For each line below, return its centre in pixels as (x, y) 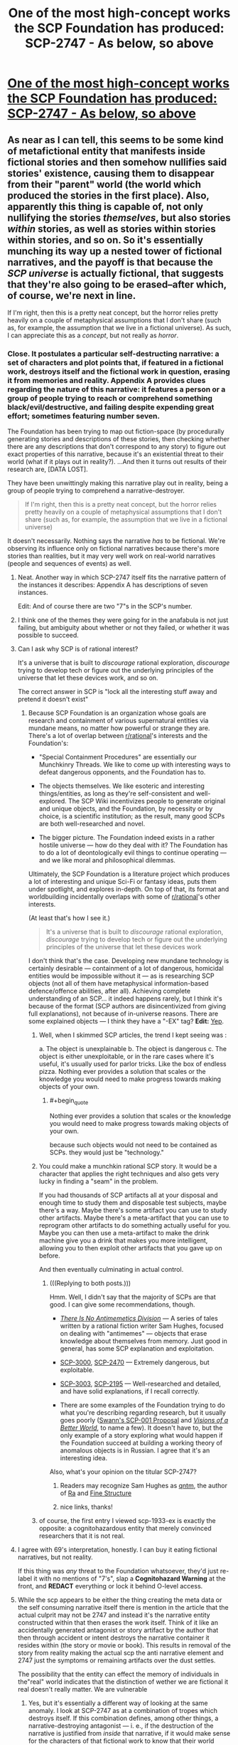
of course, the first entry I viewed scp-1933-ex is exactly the (127, 1521)
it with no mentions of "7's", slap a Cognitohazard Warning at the (130, 1578)
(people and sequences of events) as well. (69, 564)
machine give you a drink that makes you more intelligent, (123, 1240)
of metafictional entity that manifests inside (107, 151)
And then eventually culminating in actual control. (111, 1270)
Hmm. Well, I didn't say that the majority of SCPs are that (133, 1297)
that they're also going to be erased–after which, (117, 284)
